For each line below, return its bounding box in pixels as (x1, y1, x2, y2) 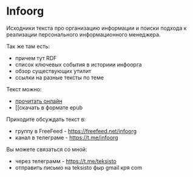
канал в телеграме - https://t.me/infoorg (15, 134, 118, 141)
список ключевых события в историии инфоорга (15, 61, 142, 68)
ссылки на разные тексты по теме (15, 74, 104, 81)
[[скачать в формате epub (15, 103, 83, 111)
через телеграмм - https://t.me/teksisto (15, 157, 117, 165)
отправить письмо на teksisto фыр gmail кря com (15, 164, 143, 171)
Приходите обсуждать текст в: (6, 116, 86, 123)
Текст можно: (6, 85, 42, 92)
